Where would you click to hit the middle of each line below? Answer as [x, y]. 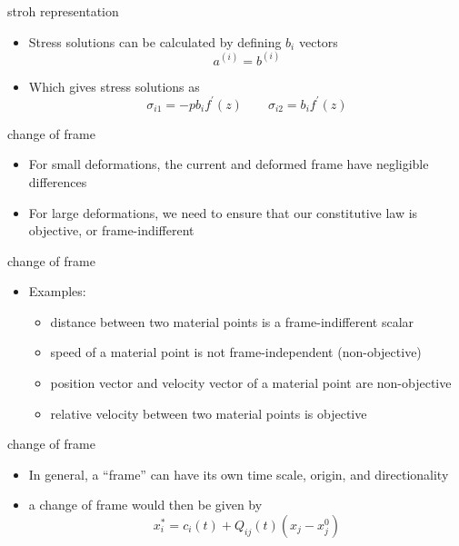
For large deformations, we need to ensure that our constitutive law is [223, 212]
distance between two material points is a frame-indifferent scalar [232, 321]
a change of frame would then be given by [145, 505]
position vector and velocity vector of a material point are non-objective [251, 383]
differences [58, 181]
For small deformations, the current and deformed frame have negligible [229, 164]
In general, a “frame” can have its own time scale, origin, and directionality [239, 474]
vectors [318, 41]
